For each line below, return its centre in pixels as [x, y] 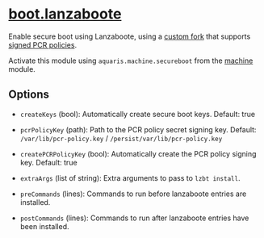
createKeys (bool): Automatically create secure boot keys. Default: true [138, 114]
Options [29, 95]
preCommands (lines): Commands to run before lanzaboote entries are [133, 194]
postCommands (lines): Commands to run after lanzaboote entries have [134, 218]
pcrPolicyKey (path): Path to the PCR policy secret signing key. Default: [138, 129]
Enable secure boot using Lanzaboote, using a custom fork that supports [130, 36]
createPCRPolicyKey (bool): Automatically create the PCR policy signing [138, 153]
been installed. [45, 226]
